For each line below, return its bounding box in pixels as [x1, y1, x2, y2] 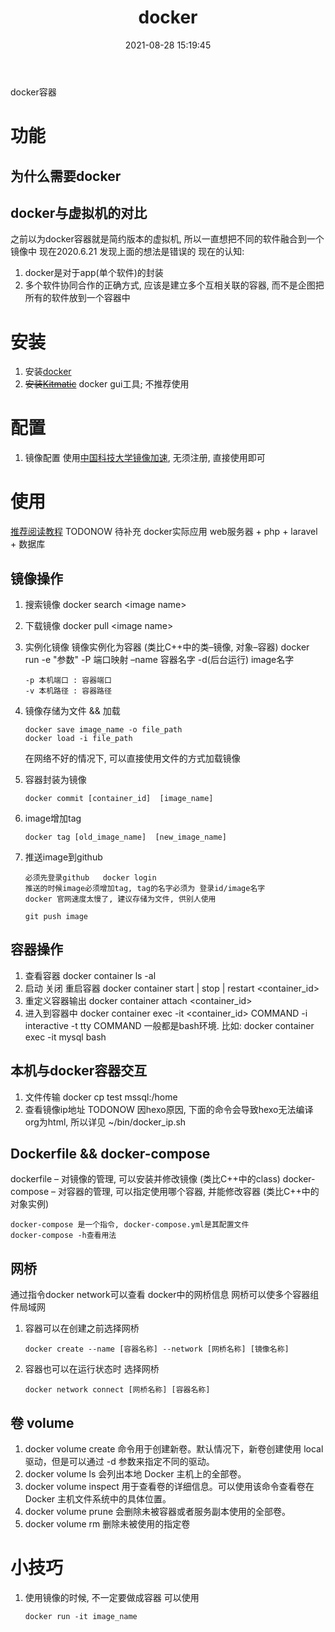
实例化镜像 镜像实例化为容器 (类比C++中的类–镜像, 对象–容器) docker [24, 641, 310, 653]
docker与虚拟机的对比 [10, 204, 148, 221]
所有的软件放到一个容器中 [24, 292, 131, 304]
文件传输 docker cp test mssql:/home [24, 1091, 178, 1103]
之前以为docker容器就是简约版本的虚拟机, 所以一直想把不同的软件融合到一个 [10, 233, 325, 245]
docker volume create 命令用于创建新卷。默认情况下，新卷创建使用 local [24, 1443, 324, 1455]
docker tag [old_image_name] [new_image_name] [24, 832, 227, 842]
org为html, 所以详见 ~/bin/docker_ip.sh [24, 1116, 187, 1128]
